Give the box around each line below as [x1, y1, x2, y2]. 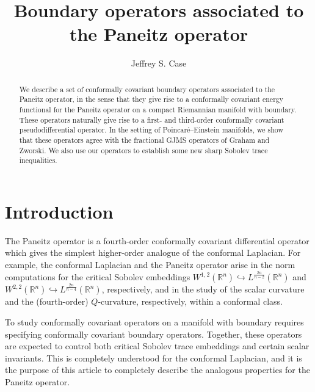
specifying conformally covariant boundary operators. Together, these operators [5, 327, 302, 340]
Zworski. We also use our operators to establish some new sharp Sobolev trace [19, 145, 268, 155]
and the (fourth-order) [5, 295, 89, 308]
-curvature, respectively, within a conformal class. [98, 295, 283, 308]
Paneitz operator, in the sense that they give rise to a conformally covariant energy [19, 94, 284, 104]
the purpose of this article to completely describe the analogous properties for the [5, 363, 310, 376]
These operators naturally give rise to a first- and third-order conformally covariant [19, 114, 284, 125]
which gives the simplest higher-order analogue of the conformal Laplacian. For [5, 246, 301, 259]
